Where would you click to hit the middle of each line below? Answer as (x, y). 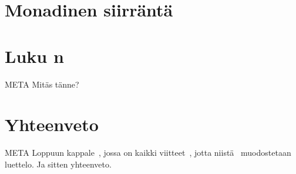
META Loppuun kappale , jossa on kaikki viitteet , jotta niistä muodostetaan (148, 153)
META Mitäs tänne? (42, 84)
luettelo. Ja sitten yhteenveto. (58, 164)
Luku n (34, 56)
